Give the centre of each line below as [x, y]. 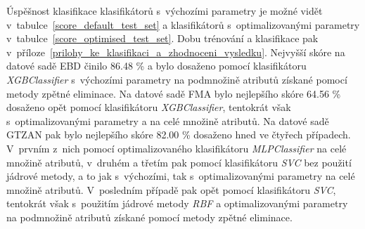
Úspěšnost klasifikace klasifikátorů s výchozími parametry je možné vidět [165, 11]
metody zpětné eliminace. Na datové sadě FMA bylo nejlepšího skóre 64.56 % [174, 93]
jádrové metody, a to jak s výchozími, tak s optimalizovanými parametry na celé [181, 176]
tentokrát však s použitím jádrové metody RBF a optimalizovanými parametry [177, 203]
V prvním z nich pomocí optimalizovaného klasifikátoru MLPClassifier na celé [177, 148]
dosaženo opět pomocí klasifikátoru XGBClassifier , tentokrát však [149, 107]
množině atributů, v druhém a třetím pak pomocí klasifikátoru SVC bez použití [179, 162]
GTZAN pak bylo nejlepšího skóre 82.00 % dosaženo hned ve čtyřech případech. [179, 135]
